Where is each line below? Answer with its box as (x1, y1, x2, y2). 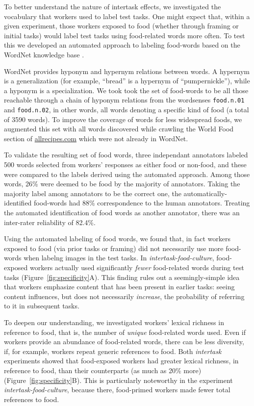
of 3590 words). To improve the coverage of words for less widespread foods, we (4, 114, 242, 124)
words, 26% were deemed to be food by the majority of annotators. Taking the (4, 178, 240, 189)
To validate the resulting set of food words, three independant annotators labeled (4, 150, 248, 160)
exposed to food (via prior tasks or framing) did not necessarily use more (4, 243, 224, 253)
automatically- (183, 188, 227, 198)
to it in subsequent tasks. (4, 301, 79, 311)
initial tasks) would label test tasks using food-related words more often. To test (4, 30, 245, 40)
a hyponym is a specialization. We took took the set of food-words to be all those (4, 85, 249, 95)
